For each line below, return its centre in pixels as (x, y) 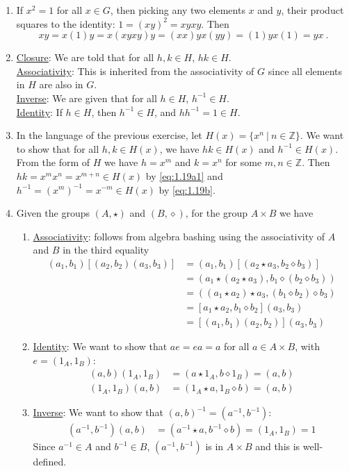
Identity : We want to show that (100, 346)
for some (244, 162)
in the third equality (106, 250)
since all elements (305, 71)
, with (307, 346)
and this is (278, 446)
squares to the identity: (66, 23)
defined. (50, 462)
